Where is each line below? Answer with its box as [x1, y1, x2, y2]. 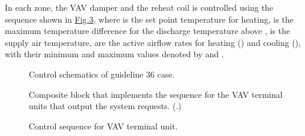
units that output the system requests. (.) [29, 100, 182, 112]
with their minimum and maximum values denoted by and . [5, 48, 224, 60]
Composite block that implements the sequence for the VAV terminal [29, 88, 283, 100]
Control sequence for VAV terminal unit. [29, 119, 178, 132]
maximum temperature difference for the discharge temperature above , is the [5, 24, 290, 37]
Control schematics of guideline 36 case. [29, 67, 175, 80]
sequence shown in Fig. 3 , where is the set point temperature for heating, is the [5, 13, 294, 25]
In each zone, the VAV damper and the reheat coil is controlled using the [5, 1, 273, 13]
